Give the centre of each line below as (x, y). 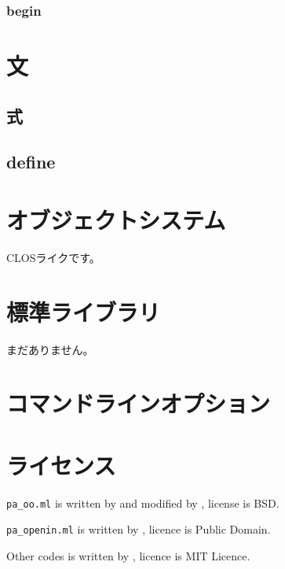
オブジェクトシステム (116, 219)
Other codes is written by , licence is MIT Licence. (128, 556)
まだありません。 (50, 349)
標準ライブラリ (84, 311)
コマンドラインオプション (139, 403)
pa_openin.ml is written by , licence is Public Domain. (139, 529)
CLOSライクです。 (53, 257)
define (31, 162)
